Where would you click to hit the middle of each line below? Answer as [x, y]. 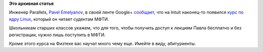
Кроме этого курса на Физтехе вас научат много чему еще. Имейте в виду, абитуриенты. [103, 43]
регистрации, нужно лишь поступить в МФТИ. [57, 35]
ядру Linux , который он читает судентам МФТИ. [59, 19]
